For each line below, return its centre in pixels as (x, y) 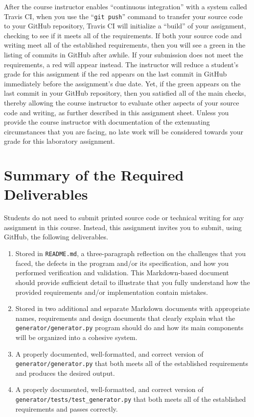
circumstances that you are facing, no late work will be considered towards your (124, 131)
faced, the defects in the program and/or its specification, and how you (122, 263)
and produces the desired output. (65, 373)
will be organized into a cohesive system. (76, 337)
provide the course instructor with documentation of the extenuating (107, 122)
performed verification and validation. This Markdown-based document (122, 273)
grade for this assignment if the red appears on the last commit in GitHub (115, 74)
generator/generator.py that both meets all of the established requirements (132, 363)
